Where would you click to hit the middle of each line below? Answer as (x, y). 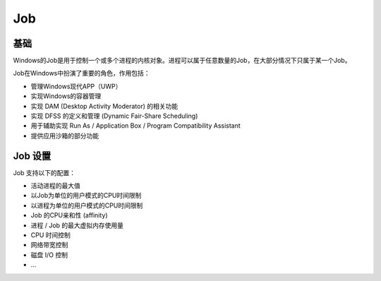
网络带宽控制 (49, 245)
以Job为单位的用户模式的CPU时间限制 (86, 196)
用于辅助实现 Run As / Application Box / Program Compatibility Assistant (136, 126)
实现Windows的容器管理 (66, 96)
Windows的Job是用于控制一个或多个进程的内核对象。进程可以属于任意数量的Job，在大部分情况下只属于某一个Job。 (182, 61)
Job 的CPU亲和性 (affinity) (69, 215)
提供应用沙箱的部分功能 (65, 136)
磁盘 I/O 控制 (49, 255)
